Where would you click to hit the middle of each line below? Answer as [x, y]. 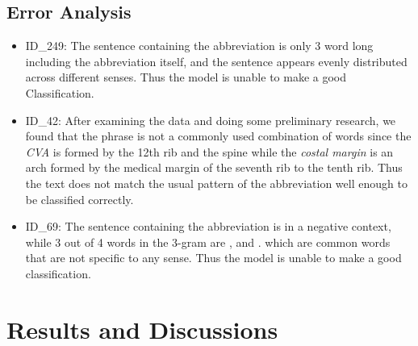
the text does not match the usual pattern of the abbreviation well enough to [216, 183]
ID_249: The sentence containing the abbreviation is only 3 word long [199, 46]
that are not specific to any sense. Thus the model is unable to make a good [213, 258]
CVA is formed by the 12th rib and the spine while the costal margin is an [209, 151]
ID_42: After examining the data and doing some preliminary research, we [211, 120]
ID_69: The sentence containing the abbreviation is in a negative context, [208, 226]
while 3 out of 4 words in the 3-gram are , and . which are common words [208, 242]
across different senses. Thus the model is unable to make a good [186, 77]
